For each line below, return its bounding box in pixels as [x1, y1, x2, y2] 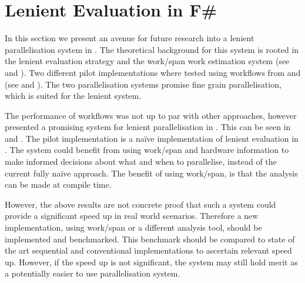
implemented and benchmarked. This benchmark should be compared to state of [5, 232, 295, 245]
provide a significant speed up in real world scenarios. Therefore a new [5, 209, 259, 222]
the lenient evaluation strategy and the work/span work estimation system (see [5, 55, 290, 67]
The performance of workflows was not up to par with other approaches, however [5, 109, 297, 121]
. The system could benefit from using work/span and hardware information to [5, 144, 289, 156]
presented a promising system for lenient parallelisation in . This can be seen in [5, 121, 291, 133]
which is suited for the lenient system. [5, 89, 142, 102]
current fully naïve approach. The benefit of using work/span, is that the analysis [5, 167, 298, 179]
